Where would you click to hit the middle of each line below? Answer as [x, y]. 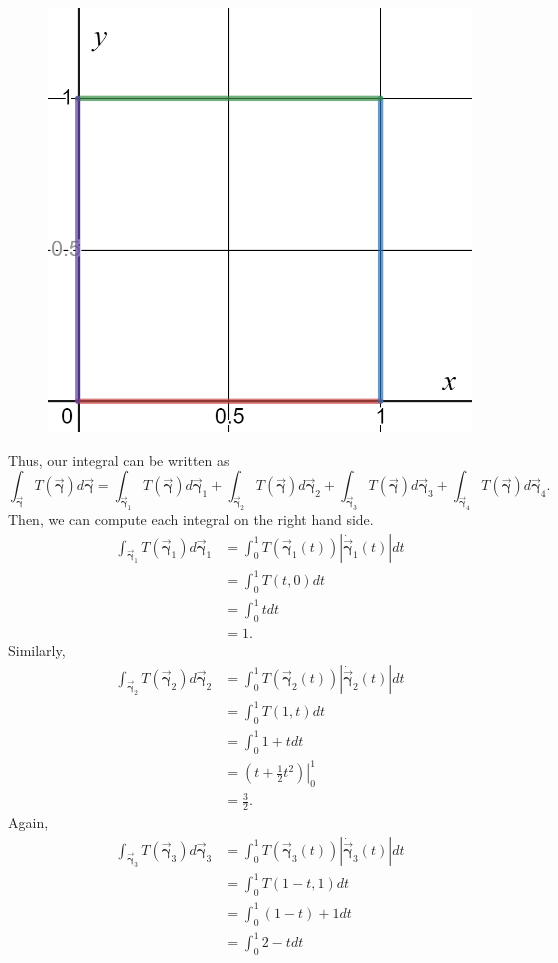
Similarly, [37, 650]
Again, [28, 822]
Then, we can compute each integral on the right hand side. [191, 518]
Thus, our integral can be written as [119, 459]
